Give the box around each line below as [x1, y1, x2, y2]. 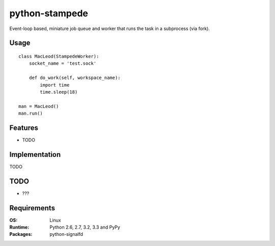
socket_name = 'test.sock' [29, 61, 97, 66]
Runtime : [9, 224, 30, 230]
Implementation [9, 150, 61, 159]
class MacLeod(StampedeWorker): [18, 53, 99, 59]
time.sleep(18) [40, 89, 78, 95]
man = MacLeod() [18, 103, 59, 109]
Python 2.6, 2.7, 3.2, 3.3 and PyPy [49, 224, 121, 230]
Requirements [9, 204, 56, 212]
